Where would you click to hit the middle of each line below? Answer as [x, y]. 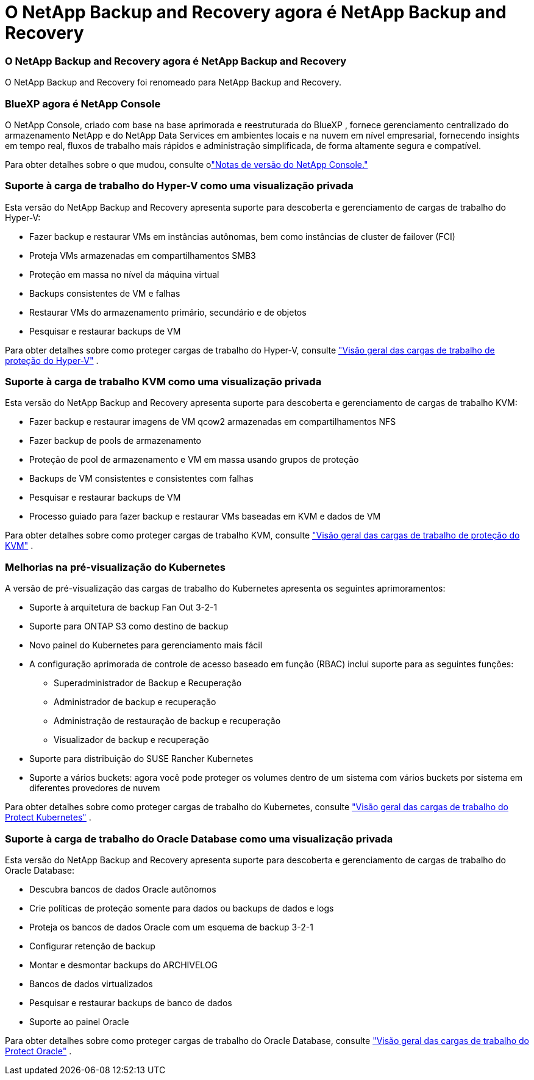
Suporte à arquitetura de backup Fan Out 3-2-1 [123, 607]
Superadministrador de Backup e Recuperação [148, 683]
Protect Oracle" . [38, 1051]
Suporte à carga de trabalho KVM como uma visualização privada [163, 382]
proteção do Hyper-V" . [52, 360]
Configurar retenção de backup [92, 946]
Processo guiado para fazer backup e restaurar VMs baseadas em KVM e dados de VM [205, 516]
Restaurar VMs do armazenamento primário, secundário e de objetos [168, 312]
